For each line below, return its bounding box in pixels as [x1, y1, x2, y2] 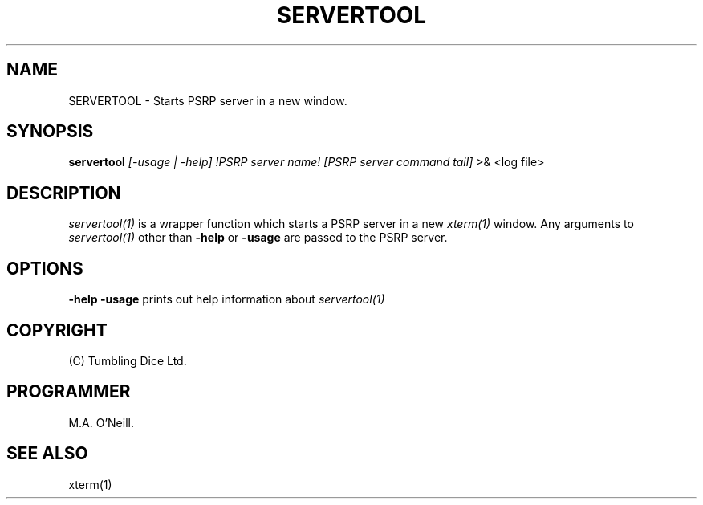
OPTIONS [6, 258, 83, 279]
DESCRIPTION [6, 182, 121, 203]
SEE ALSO [6, 443, 88, 464]
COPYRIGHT [6, 320, 108, 340]
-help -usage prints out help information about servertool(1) [68, 292, 385, 307]
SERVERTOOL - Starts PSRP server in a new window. [68, 93, 347, 108]
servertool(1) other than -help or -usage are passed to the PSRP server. [68, 230, 448, 245]
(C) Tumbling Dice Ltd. [68, 353, 187, 368]
